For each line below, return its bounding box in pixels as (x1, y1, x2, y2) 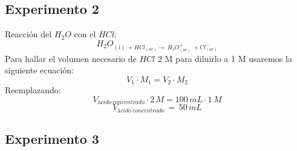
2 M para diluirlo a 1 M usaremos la (157, 52, 292, 64)
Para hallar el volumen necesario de (5, 52, 137, 64)
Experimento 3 (5, 129, 99, 148)
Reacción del (5, 28, 52, 40)
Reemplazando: (5, 84, 61, 96)
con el (74, 28, 96, 40)
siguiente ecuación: (5, 64, 74, 76)
